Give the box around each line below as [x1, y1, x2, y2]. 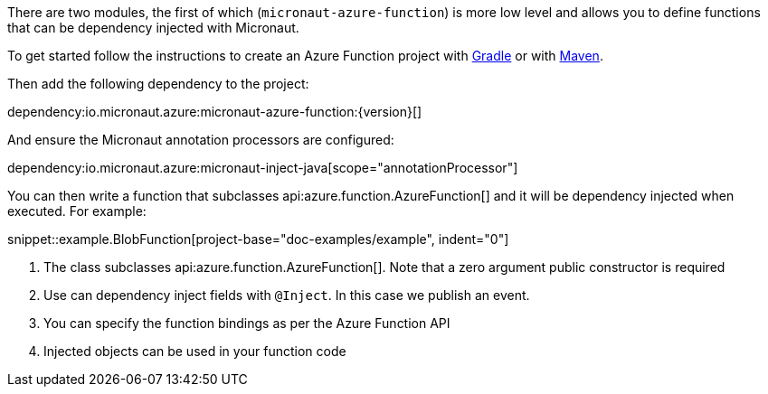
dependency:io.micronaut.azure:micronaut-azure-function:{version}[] [7, 104, 422, 119]
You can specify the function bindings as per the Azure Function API [43, 315, 450, 331]
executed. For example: [7, 203, 147, 219]
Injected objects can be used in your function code [43, 343, 346, 359]
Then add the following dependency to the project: [7, 76, 309, 91]
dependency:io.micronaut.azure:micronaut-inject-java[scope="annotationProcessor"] [7, 160, 518, 175]
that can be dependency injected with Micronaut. [7, 20, 299, 35]
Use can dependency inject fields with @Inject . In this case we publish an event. [43, 287, 530, 303]
